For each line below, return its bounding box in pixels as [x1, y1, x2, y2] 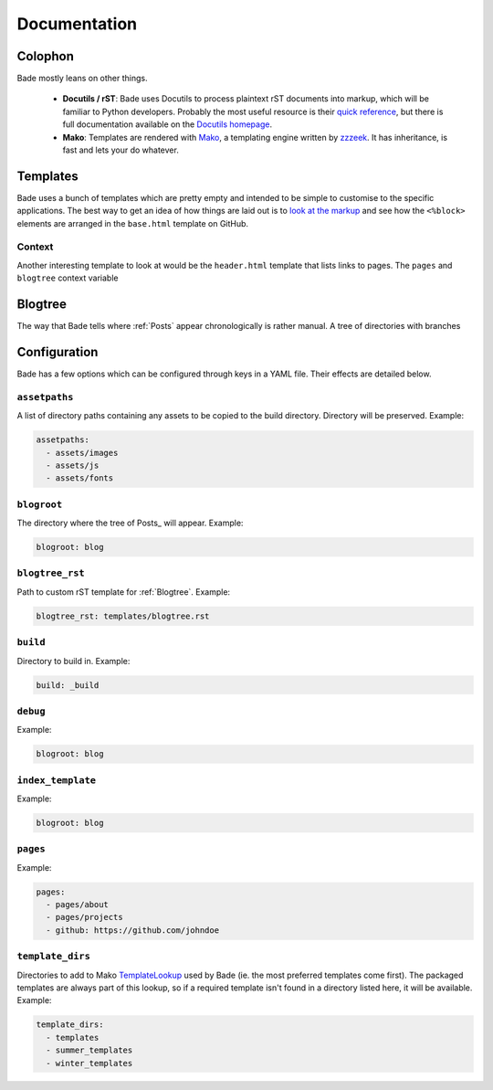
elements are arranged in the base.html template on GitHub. [16, 217, 249, 228]
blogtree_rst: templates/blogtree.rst [36, 610, 210, 621]
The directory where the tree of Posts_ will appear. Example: [16, 517, 244, 529]
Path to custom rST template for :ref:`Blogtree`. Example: [16, 586, 231, 598]
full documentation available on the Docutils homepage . [62, 119, 273, 130]
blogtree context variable [16, 272, 119, 283]
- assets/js [46, 460, 100, 471]
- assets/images [46, 448, 119, 458]
